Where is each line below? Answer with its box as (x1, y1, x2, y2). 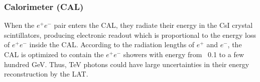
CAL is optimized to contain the (4, 49, 104, 59)
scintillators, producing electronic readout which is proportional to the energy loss (4, 29, 256, 40)
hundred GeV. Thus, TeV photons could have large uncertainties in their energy (4, 59, 249, 69)
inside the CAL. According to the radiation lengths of (29, 39, 195, 50)
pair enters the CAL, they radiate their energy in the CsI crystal (54, 20, 253, 30)
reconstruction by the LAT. (4, 69, 88, 79)
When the (4, 20, 35, 30)
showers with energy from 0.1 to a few (123, 49, 244, 59)
